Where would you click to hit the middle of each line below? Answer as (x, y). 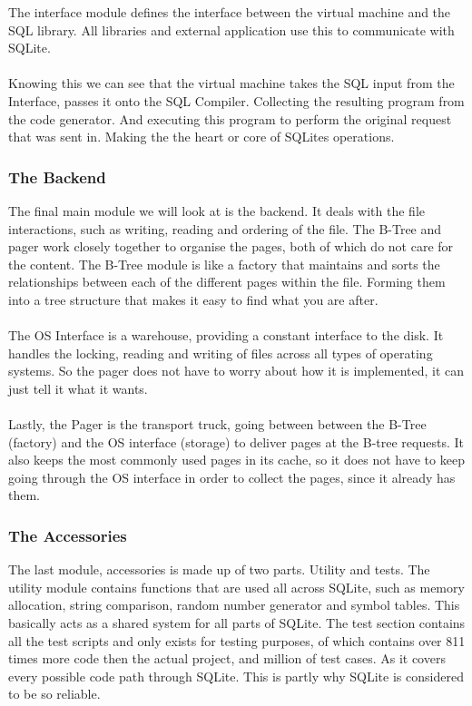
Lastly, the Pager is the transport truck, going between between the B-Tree (217, 424)
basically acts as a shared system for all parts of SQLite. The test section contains (237, 623)
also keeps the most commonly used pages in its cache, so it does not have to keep (236, 460)
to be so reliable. (54, 694)
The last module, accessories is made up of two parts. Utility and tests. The (219, 569)
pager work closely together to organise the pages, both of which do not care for (231, 246)
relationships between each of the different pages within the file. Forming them (227, 282)
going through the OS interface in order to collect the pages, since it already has (232, 477)
